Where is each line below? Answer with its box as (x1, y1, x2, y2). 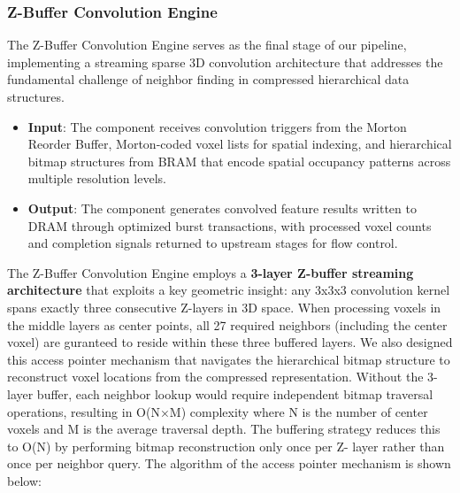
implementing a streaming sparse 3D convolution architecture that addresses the (7, 52, 443, 71)
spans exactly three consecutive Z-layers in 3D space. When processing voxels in (7, 297, 441, 316)
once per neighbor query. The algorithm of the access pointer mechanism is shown (7, 454, 451, 473)
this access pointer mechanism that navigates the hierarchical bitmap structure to (7, 350, 450, 368)
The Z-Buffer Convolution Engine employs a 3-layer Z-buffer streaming (7, 263, 414, 281)
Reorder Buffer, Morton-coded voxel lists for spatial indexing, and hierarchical (27, 135, 452, 153)
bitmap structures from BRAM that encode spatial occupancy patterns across (27, 151, 451, 170)
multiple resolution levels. (27, 169, 166, 188)
